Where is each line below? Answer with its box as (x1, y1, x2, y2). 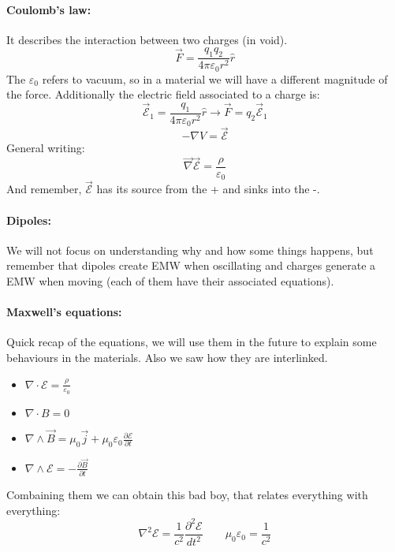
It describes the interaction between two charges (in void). (6, 31, 288, 47)
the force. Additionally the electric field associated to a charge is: (6, 86, 320, 103)
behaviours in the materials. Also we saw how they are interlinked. (6, 349, 328, 365)
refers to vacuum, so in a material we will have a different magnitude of (42, 70, 388, 87)
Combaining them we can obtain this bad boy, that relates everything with (6, 487, 368, 503)
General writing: (6, 140, 85, 156)
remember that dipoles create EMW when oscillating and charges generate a (6, 257, 376, 274)
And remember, (6, 181, 82, 197)
